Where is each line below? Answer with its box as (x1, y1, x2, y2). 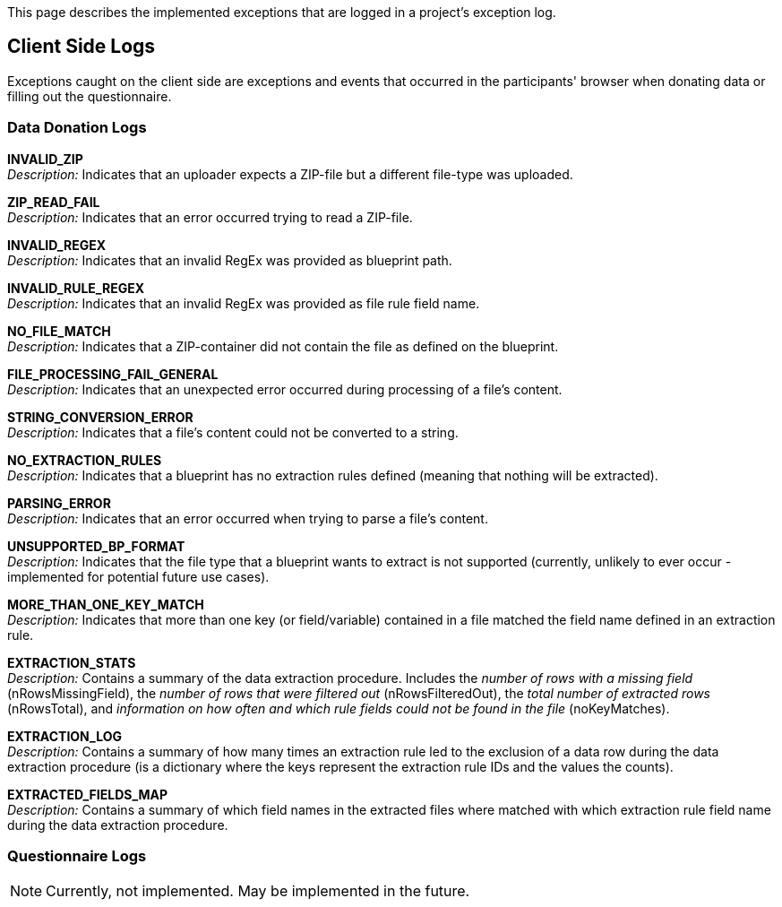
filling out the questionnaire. (7, 88, 172, 104)
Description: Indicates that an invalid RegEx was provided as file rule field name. (7, 295, 480, 311)
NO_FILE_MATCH (7, 323, 111, 339)
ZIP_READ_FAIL (7, 194, 100, 210)
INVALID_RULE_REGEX (7, 280, 144, 296)
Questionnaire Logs (7, 846, 147, 865)
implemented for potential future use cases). (7, 568, 270, 584)
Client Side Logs (7, 35, 156, 58)
